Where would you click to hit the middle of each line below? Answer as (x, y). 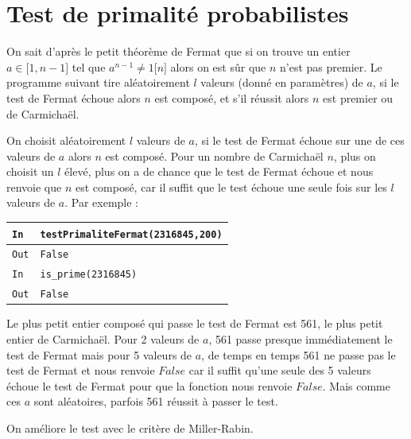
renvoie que (34, 186)
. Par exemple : (102, 202)
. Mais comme (356, 385)
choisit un (30, 171)
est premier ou (358, 97)
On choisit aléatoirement (66, 140)
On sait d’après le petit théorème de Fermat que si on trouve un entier (178, 51)
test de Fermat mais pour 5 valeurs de (99, 354)
